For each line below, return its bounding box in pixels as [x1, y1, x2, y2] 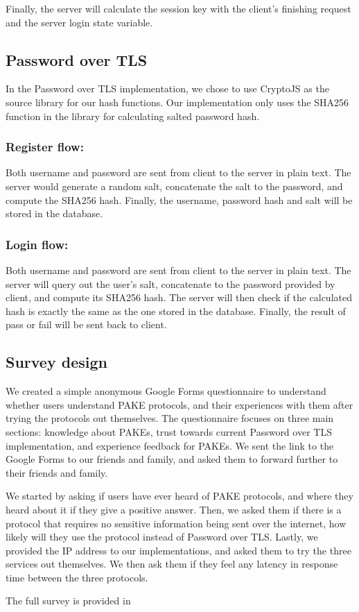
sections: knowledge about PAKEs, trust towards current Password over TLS [6, 424, 332, 439]
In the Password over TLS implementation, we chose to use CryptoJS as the [6, 81, 329, 96]
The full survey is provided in [6, 593, 131, 608]
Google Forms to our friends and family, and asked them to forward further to [6, 452, 338, 466]
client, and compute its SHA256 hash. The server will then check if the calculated [6, 290, 352, 305]
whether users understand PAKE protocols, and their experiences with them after [6, 397, 353, 411]
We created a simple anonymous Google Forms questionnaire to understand [6, 384, 326, 398]
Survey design [6, 351, 107, 373]
